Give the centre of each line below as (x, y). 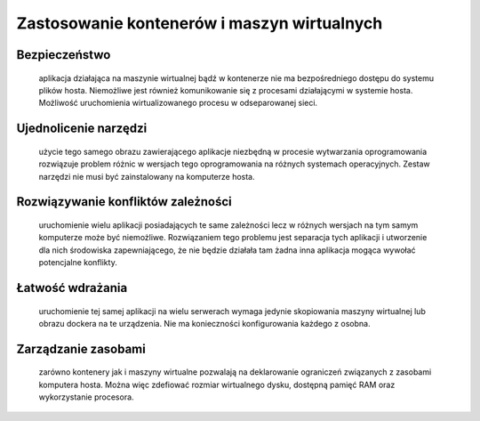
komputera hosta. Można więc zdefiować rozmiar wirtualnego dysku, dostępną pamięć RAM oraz (217, 385)
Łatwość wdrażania (72, 288)
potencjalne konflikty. (78, 263)
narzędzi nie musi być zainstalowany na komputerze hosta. (147, 176)
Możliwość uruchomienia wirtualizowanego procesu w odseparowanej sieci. (178, 103)
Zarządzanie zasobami (81, 348)
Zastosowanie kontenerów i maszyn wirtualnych (200, 23)
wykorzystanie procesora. (86, 397)
